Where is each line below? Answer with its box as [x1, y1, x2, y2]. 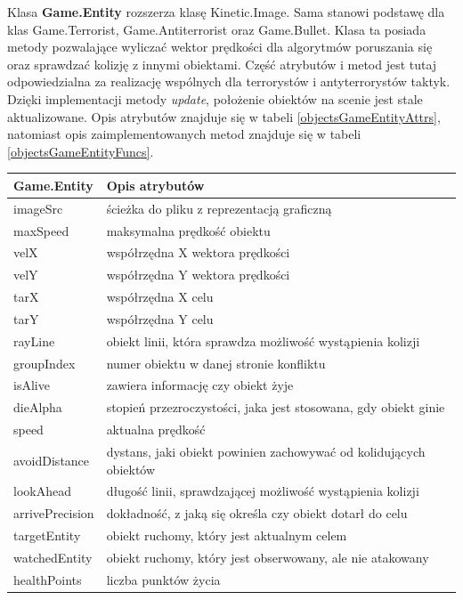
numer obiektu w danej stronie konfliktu [106, 353, 326, 372]
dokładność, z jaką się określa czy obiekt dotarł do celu [106, 504, 408, 523]
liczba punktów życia [106, 570, 221, 588]
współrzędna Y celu [106, 309, 214, 328]
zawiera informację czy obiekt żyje [106, 376, 294, 394]
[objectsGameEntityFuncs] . [7, 142, 154, 160]
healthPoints [13, 570, 82, 588]
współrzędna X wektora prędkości [106, 243, 290, 262]
